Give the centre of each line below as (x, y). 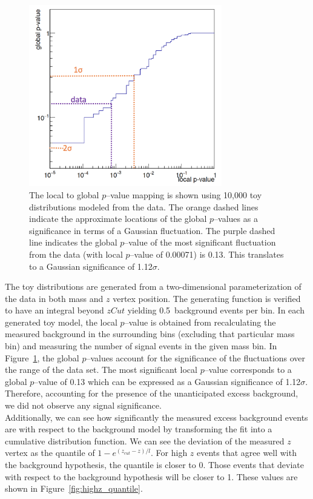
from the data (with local (76, 254)
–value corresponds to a (248, 370)
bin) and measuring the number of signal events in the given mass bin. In (141, 346)
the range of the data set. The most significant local (101, 370)
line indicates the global (73, 242)
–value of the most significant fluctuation (200, 242)
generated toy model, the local (61, 322)
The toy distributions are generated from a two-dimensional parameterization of (153, 286)
